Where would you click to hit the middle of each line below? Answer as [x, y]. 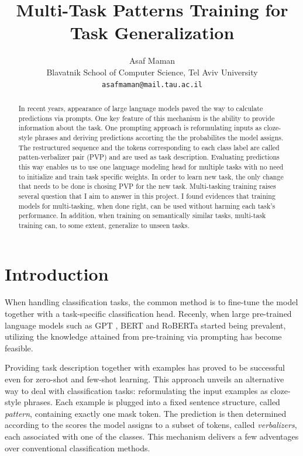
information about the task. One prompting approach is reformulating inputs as [140, 128]
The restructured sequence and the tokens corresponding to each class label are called [149, 147]
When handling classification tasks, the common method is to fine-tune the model [151, 302]
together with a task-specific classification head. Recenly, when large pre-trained [148, 314]
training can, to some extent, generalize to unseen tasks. [104, 225]
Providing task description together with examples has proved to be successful [145, 367]
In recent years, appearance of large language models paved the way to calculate [141, 108]
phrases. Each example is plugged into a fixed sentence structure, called [152, 402]
